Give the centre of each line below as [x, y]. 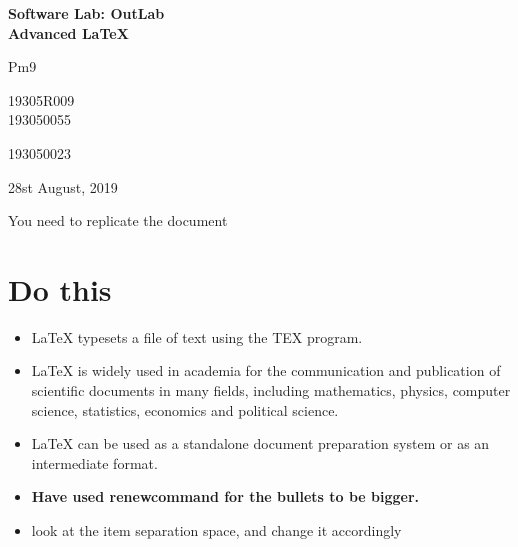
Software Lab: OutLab [86, 13]
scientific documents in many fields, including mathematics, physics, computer [271, 390]
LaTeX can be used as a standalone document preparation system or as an [260, 443]
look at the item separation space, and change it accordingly [216, 530]
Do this [60, 288]
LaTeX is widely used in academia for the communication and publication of [266, 370]
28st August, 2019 [63, 186]
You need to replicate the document [118, 220]
